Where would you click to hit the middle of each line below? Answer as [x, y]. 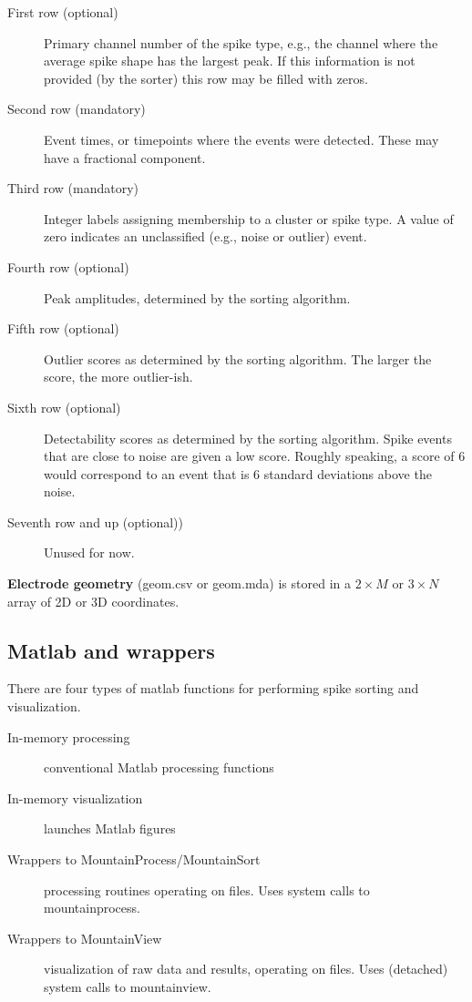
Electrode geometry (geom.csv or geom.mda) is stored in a [179, 583]
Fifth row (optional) [63, 328]
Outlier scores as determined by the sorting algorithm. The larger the [238, 358]
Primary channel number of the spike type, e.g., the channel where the [241, 42]
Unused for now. [89, 552]
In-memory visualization [75, 798]
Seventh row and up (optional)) [95, 521]
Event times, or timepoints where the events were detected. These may [241, 139]
